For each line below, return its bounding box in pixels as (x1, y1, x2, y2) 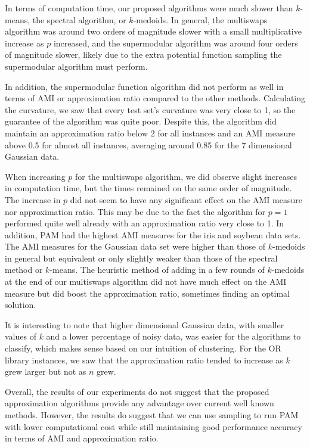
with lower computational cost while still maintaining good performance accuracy (5, 420, 302, 433)
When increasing (5, 170, 66, 182)
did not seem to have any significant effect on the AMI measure (70, 193, 302, 206)
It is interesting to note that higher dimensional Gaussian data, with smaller (5, 318, 284, 331)
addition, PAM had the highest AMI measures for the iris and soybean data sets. (5, 228, 301, 241)
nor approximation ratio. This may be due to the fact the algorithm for (5, 205, 266, 217)
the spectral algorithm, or (32, 13, 126, 26)
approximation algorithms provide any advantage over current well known (5, 397, 274, 409)
